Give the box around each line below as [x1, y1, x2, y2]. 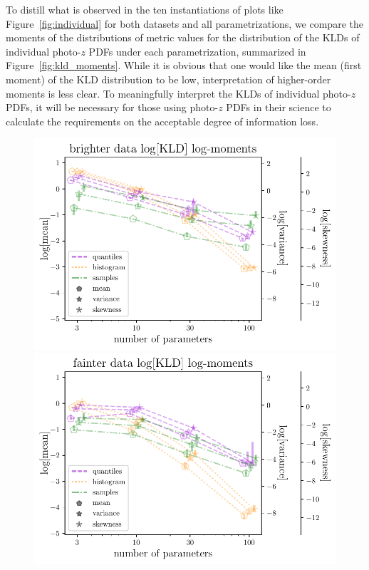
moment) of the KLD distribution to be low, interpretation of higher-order [6, 71, 331, 86]
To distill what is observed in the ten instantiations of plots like [6, 2, 284, 16]
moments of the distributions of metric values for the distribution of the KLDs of [6, 30, 360, 45]
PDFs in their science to [226, 100, 331, 115]
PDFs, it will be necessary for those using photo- [6, 100, 219, 115]
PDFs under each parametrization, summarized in [88, 43, 306, 58]
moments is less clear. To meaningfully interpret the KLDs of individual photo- [6, 85, 351, 100]
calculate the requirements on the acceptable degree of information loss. [6, 113, 319, 128]
